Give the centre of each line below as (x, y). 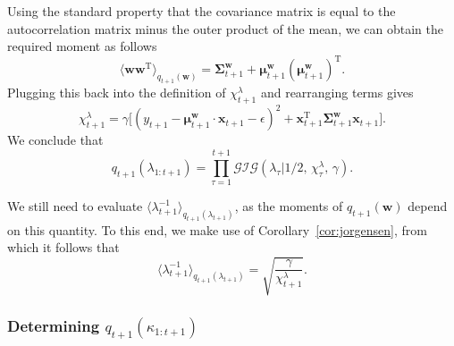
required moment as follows (82, 46)
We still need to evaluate (75, 206)
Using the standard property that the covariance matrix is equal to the (202, 11)
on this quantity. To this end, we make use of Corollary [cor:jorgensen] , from (217, 229)
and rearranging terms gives (337, 93)
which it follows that (63, 247)
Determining (54, 326)
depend (428, 206)
